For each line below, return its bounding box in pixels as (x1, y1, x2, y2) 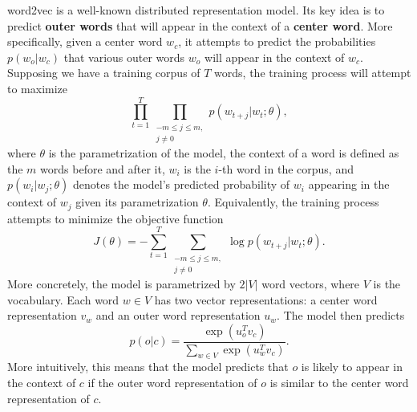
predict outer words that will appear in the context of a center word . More (7, 17, 393, 34)
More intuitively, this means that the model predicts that (7, 358, 289, 375)
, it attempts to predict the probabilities (178, 33, 376, 50)
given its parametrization (75, 194, 199, 210)
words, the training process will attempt (214, 64, 411, 81)
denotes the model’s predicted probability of (72, 176, 290, 193)
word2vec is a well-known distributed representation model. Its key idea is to (7, 2, 385, 18)
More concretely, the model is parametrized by (7, 275, 236, 292)
